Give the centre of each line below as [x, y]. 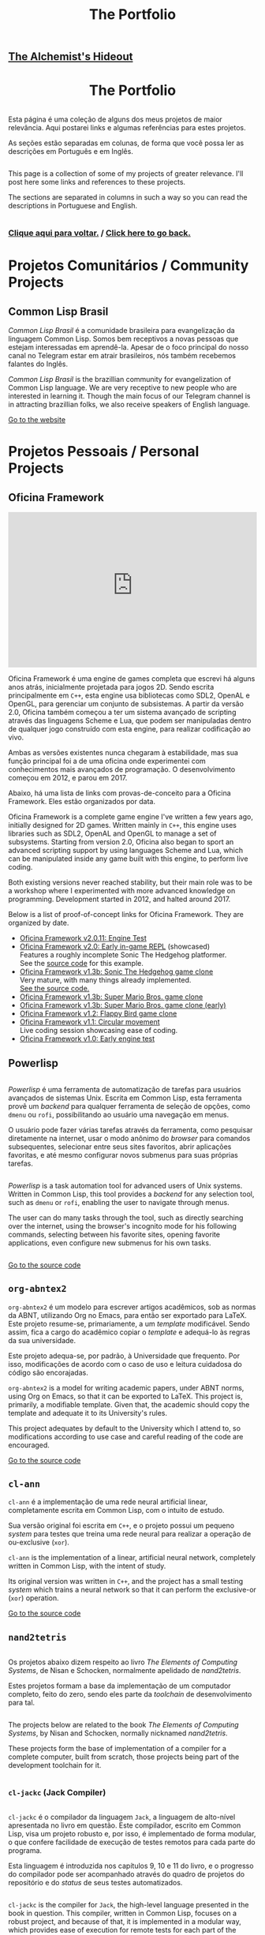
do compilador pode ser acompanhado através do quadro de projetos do [127, 1874]
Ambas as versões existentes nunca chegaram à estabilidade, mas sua [123, 753]
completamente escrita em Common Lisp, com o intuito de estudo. [116, 1510]
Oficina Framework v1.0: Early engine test [87, 1039]
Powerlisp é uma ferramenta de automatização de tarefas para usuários [125, 1089]
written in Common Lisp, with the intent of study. [87, 1566]
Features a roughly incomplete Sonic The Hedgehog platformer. [123, 955]
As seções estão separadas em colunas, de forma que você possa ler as [126, 143]
